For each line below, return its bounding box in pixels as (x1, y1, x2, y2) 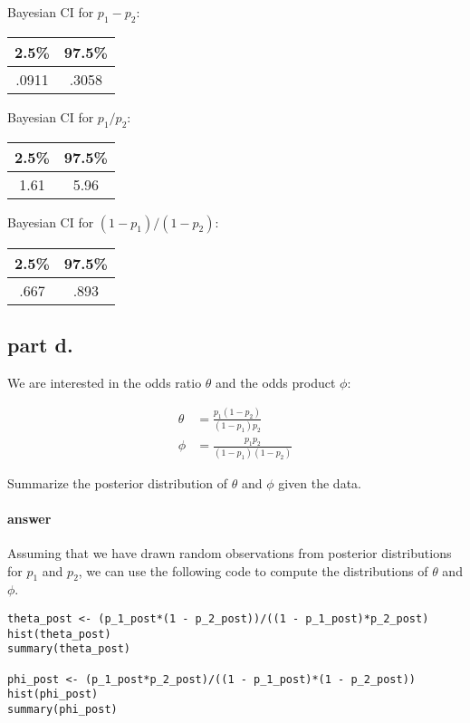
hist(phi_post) (7, 688, 99, 701)
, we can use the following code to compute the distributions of (78, 561, 428, 580)
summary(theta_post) (7, 642, 131, 656)
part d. (7, 330, 73, 358)
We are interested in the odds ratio (7, 372, 202, 391)
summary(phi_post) (7, 702, 118, 716)
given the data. (278, 473, 361, 492)
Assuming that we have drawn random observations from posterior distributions (7, 544, 452, 563)
